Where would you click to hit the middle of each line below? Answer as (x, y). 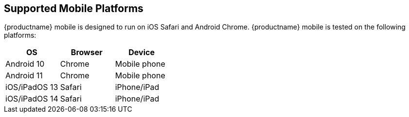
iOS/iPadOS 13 (32, 87)
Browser (87, 52)
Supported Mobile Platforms (74, 8)
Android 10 (25, 64)
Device (142, 52)
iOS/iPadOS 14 (32, 99)
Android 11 (24, 76)
